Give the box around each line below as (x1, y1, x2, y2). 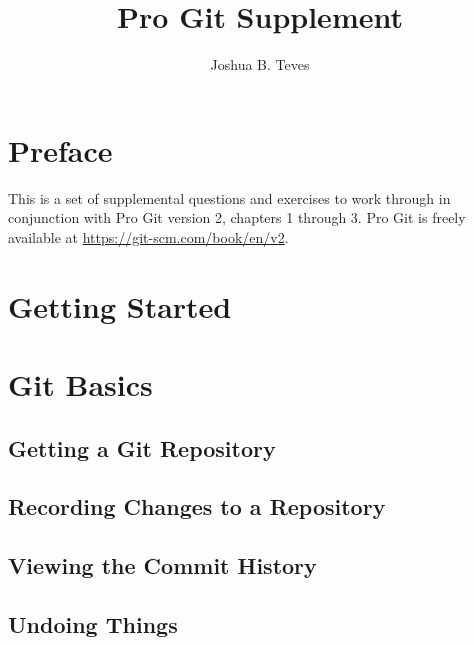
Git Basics (8, 364, 153, 404)
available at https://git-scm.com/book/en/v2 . (8, 226, 289, 247)
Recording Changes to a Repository (8, 491, 386, 522)
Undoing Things (8, 608, 178, 639)
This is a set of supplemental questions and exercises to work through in (8, 187, 451, 208)
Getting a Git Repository (8, 432, 276, 463)
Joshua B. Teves (210, 54, 310, 75)
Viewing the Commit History (8, 550, 317, 581)
